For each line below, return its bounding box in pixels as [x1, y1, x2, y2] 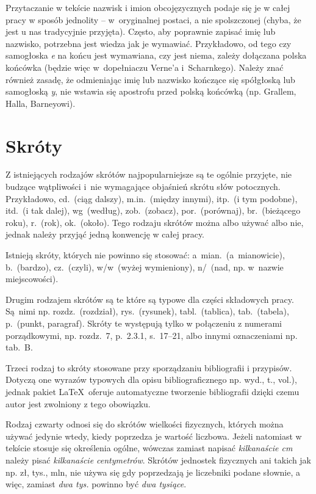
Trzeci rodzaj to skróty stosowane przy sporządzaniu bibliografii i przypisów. [5, 361, 292, 374]
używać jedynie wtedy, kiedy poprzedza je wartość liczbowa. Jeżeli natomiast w [5, 429, 302, 442]
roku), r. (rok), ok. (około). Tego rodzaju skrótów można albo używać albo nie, [5, 216, 304, 228]
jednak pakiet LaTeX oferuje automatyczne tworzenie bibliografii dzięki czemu [5, 385, 300, 398]
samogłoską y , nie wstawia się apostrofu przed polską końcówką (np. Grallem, [5, 85, 296, 98]
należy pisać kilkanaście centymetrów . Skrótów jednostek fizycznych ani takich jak [5, 453, 311, 466]
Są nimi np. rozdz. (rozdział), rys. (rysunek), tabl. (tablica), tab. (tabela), [5, 305, 289, 318]
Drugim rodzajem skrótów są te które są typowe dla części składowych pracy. [5, 292, 294, 305]
